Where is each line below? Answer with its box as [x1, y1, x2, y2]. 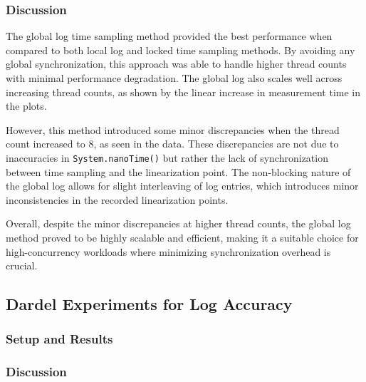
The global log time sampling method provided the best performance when [6, 29, 333, 43]
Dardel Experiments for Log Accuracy [6, 293, 293, 315]
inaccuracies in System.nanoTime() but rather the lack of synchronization [6, 150, 328, 165]
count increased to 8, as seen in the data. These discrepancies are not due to [6, 136, 339, 151]
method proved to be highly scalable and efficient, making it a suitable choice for [6, 230, 359, 244]
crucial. [6, 258, 38, 273]
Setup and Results [6, 330, 113, 348]
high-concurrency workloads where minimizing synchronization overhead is [6, 244, 331, 259]
